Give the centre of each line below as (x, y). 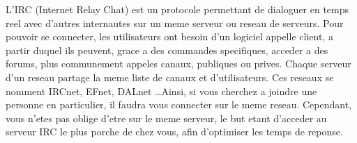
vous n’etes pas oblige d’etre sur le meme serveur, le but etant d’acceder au (166, 118)
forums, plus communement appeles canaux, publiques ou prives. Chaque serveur (178, 64)
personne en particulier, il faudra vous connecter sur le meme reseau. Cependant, (179, 104)
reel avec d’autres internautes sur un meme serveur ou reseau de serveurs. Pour (175, 23)
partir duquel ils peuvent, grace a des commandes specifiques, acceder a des (167, 50)
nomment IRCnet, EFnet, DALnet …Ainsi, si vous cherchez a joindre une (161, 91)
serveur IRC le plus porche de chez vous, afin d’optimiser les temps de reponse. (174, 132)
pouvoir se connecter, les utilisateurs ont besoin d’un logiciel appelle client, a (169, 36)
